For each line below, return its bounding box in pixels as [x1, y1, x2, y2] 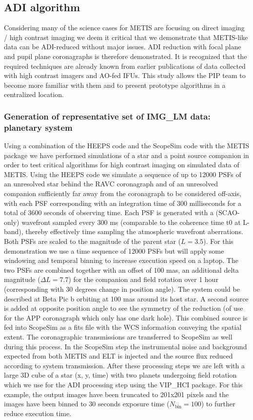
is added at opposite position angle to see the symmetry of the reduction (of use [4, 303, 243, 313]
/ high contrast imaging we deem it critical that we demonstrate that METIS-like [4, 32, 248, 42]
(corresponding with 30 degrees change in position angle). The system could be [4, 284, 240, 294]
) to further [201, 399, 235, 409]
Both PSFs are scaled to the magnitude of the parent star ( [4, 236, 181, 246]
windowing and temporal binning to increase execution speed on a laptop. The [4, 255, 238, 265]
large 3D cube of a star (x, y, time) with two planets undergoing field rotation [4, 370, 237, 380]
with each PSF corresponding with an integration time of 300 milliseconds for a [4, 198, 241, 208]
